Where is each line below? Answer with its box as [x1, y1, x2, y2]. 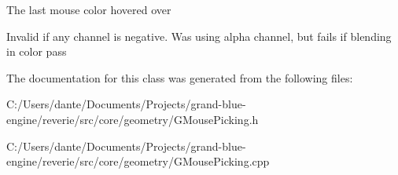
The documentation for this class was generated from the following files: [6, 69, 353, 86]
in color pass [6, 43, 67, 60]
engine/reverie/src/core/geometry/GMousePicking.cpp [6, 153, 270, 170]
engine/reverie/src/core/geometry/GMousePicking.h [6, 111, 259, 127]
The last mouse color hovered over [6, 2, 171, 17]
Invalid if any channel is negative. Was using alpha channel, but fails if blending [6, 27, 392, 44]
